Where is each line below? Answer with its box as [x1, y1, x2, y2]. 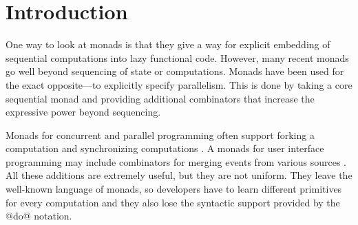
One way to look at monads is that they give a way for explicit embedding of [6, 37, 330, 52]
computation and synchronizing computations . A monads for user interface [6, 141, 324, 156]
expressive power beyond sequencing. [6, 105, 161, 119]
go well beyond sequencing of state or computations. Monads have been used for [6, 64, 344, 78]
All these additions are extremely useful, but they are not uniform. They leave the [6, 168, 352, 182]
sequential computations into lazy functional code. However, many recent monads [6, 50, 349, 65]
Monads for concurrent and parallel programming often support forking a [6, 127, 315, 142]
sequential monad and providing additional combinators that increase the [6, 91, 315, 105]
